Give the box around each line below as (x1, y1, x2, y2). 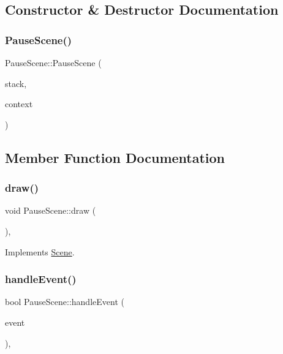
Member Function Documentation (5, 148, 225, 167)
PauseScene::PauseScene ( (5, 56, 102, 69)
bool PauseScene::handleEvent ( (5, 295, 124, 308)
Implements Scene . (5, 245, 75, 258)
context (5, 97, 33, 110)
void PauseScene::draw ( (5, 204, 96, 217)
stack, (5, 77, 27, 89)
